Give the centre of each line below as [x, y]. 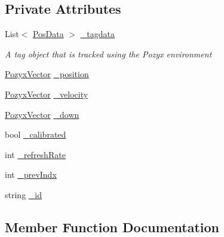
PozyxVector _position [47, 74]
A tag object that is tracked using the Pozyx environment [108, 54]
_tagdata [97, 34]
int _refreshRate [35, 154]
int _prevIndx [31, 174]
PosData [48, 34]
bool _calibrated [36, 134]
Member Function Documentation [112, 227]
